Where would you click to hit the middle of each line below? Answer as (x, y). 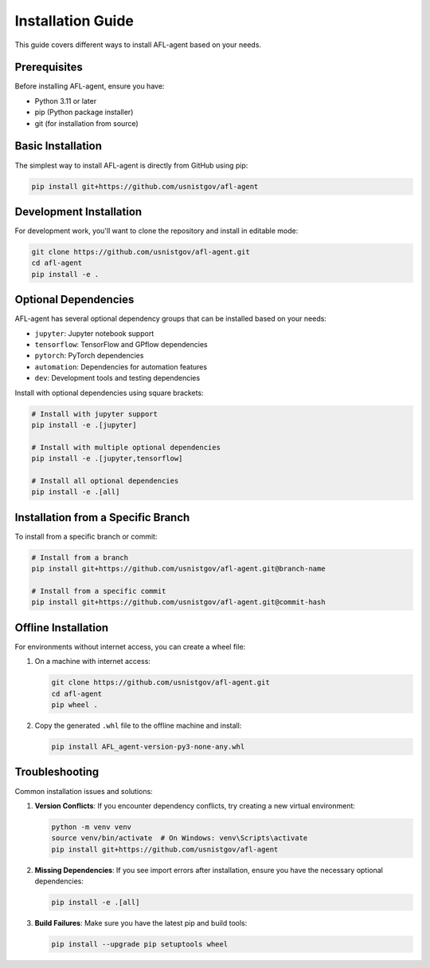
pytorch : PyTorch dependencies (89, 356)
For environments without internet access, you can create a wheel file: (130, 646)
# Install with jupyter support (95, 414)
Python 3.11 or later (66, 101)
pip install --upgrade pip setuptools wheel (140, 944)
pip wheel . (75, 705)
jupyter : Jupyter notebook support (94, 333)
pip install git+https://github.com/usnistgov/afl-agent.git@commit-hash (178, 602)
